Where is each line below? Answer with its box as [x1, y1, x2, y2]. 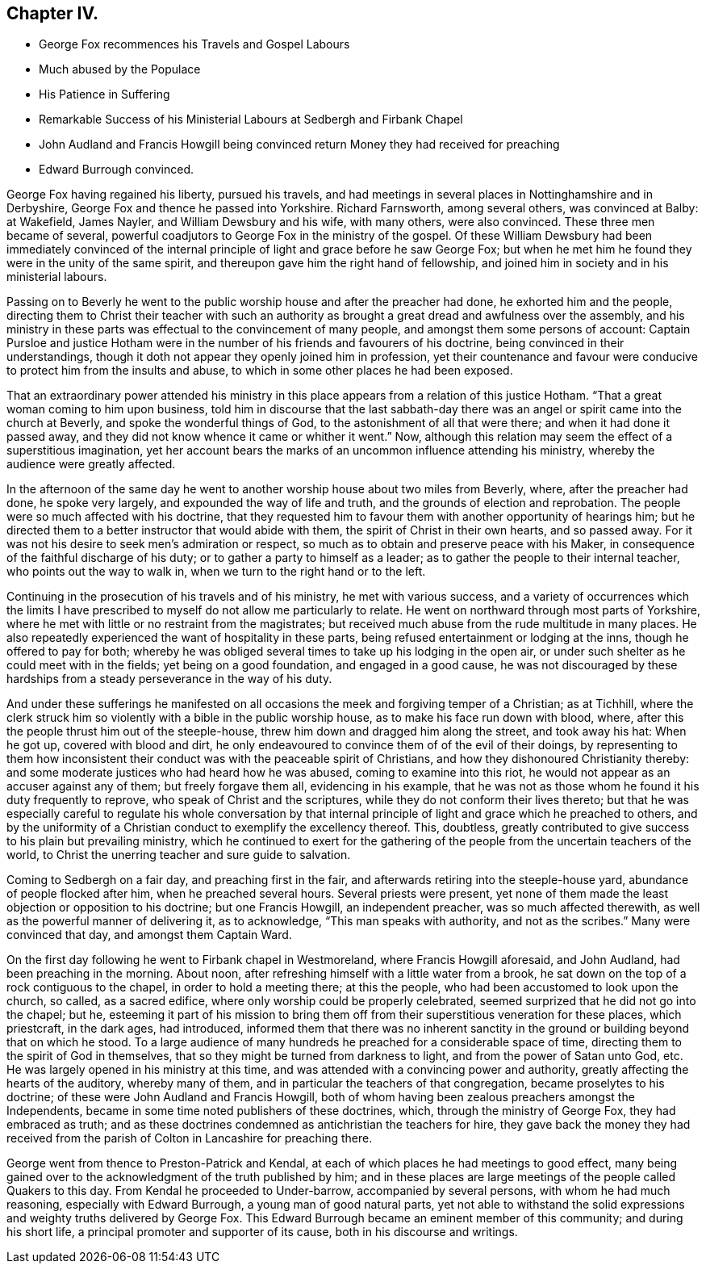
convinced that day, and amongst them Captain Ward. [6, 928, 292, 942]
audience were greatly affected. [6, 457, 176, 472]
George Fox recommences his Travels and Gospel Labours [39, 37, 350, 52]
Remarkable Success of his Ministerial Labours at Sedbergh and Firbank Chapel [39, 112, 463, 127]
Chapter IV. [6, 3, 99, 23]
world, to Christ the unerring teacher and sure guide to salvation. [6, 848, 351, 862]
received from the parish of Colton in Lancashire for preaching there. [6, 1131, 373, 1146]
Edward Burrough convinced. [39, 162, 194, 177]
